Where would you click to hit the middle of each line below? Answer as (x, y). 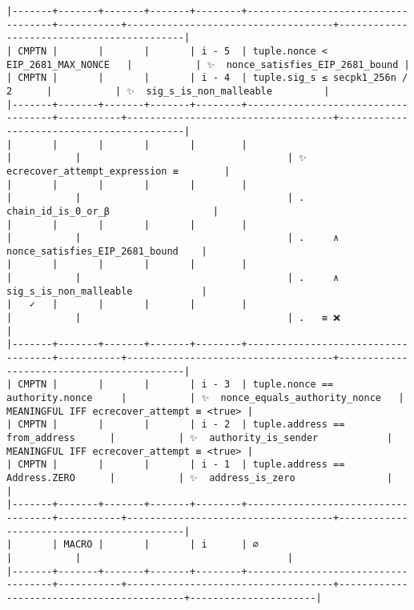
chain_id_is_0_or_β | (113, 211)
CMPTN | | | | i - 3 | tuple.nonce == (176, 385)
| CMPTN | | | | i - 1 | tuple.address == (176, 465)
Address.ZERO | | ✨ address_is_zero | (200, 478)
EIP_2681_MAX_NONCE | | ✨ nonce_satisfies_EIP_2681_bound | (208, 64)
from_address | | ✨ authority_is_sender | (200, 438)
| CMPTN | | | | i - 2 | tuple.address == (176, 425)
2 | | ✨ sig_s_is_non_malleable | (168, 91)
